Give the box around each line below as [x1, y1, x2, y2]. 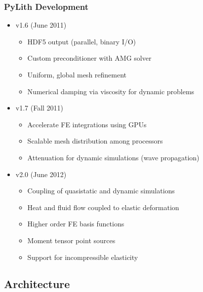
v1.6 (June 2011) [15, 20, 67, 30]
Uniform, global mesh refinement [27, 70, 127, 79]
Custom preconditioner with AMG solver [27, 53, 152, 63]
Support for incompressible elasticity [27, 252, 138, 262]
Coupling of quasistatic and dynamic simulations [27, 185, 175, 196]
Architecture [4, 276, 70, 291]
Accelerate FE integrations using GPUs [27, 119, 147, 129]
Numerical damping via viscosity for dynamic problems [27, 86, 195, 96]
